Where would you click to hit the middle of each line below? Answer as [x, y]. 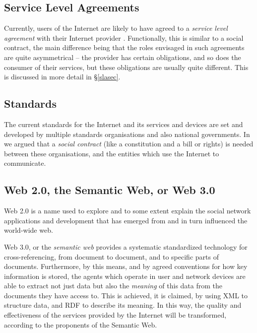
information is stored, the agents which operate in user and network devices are [125, 276]
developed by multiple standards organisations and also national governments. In [127, 134]
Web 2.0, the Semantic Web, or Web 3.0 [110, 190]
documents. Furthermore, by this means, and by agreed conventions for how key [126, 266]
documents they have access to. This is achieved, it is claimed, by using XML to [126, 295]
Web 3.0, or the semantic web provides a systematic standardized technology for [126, 246]
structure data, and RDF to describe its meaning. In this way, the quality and [123, 305]
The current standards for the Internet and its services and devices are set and [124, 124]
